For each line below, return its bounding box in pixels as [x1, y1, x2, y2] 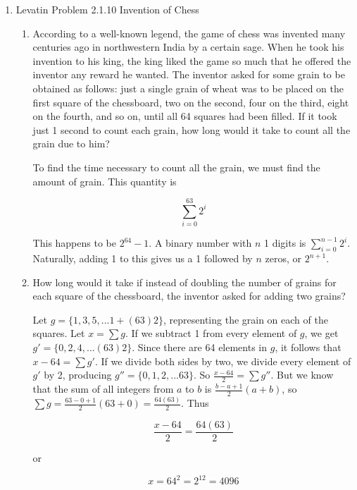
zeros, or [265, 251, 301, 266]
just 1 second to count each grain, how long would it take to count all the [32, 122, 351, 137]
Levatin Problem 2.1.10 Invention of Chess [15, 2, 199, 16]
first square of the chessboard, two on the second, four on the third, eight [32, 94, 349, 109]
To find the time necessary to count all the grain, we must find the [32, 159, 320, 174]
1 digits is [264, 235, 306, 250]
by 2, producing [44, 367, 112, 382]
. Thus [181, 396, 209, 410]
